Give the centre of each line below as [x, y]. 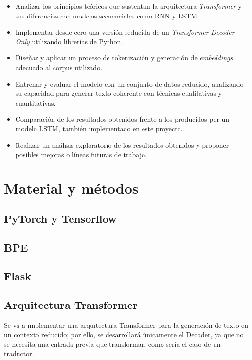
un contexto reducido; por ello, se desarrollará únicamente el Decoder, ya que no [124, 334]
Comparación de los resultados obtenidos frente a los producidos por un [122, 119]
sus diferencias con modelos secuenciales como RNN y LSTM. [107, 15]
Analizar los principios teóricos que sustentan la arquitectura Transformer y [128, 6]
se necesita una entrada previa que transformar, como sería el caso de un [112, 344]
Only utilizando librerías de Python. [69, 41]
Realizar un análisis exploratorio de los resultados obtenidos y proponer [122, 145]
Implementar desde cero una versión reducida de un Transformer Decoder [125, 32]
